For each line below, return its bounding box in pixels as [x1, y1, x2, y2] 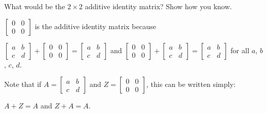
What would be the [4, 1, 65, 11]
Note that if [4, 79, 42, 89]
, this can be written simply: [146, 79, 236, 89]
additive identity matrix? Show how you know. [85, 1, 232, 11]
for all [231, 44, 250, 55]
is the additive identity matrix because [34, 20, 156, 31]
